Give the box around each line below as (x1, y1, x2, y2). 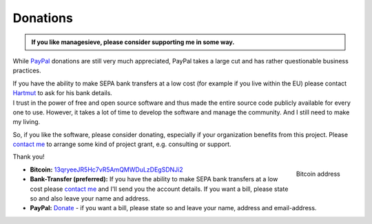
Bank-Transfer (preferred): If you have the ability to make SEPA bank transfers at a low (30, 175, 278, 183)
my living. (12, 118, 41, 126)
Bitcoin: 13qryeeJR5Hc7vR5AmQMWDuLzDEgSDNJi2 (30, 165, 183, 174)
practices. (12, 66, 41, 75)
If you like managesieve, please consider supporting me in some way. (31, 38, 235, 46)
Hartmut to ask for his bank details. (12, 89, 113, 97)
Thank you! (12, 152, 45, 161)
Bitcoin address (296, 170, 340, 178)
